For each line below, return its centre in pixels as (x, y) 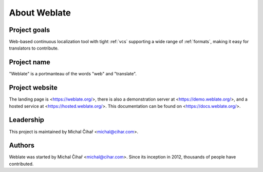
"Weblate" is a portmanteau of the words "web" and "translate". (73, 74)
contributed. (21, 164)
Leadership (27, 120)
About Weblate (40, 13)
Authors (22, 146)
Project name (30, 62)
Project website (33, 88)
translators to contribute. (34, 48)
